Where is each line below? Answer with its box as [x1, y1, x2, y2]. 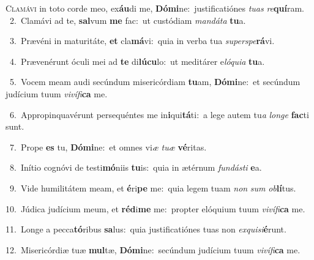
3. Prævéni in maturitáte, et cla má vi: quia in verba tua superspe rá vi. [9, 34, 275, 47]
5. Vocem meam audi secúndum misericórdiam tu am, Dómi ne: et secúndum [9, 75, 301, 88]
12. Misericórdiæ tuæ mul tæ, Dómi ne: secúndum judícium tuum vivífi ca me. [6, 243, 301, 256]
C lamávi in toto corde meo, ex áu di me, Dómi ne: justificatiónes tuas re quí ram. [6, 2, 305, 14]
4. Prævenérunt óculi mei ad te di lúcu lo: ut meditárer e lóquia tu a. [9, 54, 265, 67]
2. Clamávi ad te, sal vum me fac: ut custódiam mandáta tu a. [9, 13, 246, 26]
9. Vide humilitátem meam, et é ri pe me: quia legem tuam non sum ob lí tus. [9, 181, 296, 194]
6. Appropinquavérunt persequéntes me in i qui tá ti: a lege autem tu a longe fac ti [9, 108, 309, 121]
